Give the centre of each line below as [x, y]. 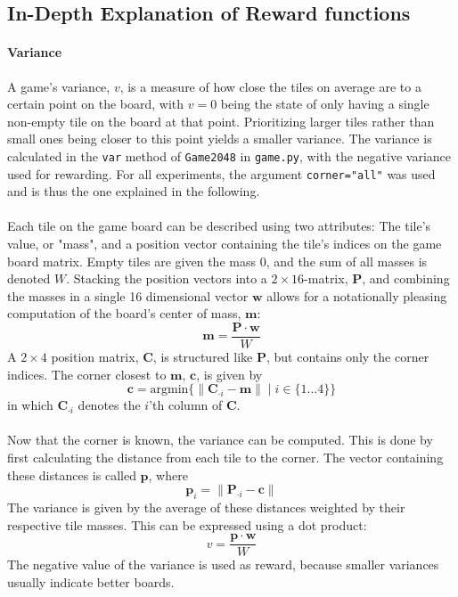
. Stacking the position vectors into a [167, 278]
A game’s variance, [59, 86]
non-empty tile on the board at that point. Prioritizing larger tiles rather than [221, 121]
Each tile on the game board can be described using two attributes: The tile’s [219, 226]
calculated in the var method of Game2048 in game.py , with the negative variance [229, 155]
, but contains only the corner [348, 357]
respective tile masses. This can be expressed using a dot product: [187, 524]
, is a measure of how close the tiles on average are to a [270, 86]
